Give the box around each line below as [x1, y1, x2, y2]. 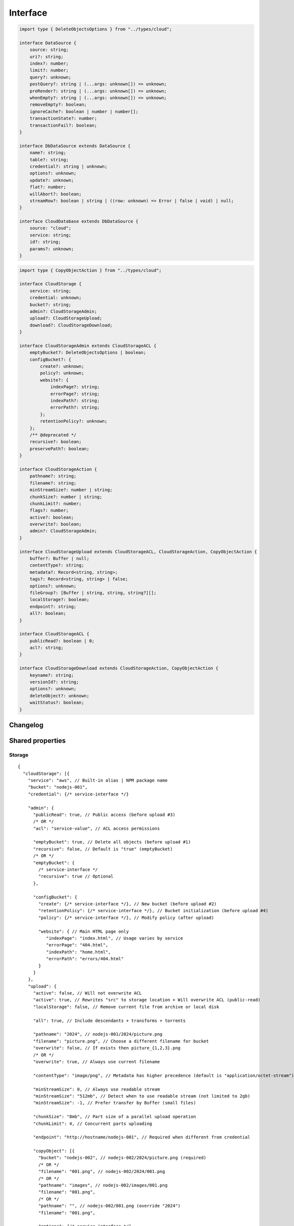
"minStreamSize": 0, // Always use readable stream [33, 1086, 160, 1092]
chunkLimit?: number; [29, 501, 82, 506]
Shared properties [9, 737, 66, 745]
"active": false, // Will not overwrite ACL [33, 991, 142, 996]
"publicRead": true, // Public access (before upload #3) [33, 812, 176, 817]
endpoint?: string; [29, 604, 77, 609]
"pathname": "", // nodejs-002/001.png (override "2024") [38, 1203, 181, 1209]
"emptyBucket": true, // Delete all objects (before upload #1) [33, 839, 191, 845]
